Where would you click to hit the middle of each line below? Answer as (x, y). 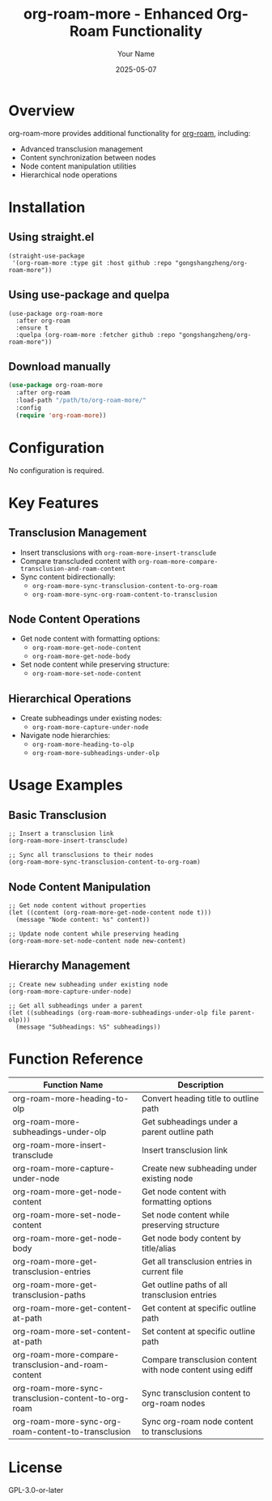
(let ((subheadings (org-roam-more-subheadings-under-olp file (117, 1013)
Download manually (59, 367)
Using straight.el (51, 237)
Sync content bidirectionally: (68, 577)
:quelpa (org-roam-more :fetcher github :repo (96, 335)
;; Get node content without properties (78, 906)
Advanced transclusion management (81, 149)
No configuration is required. (56, 470)
